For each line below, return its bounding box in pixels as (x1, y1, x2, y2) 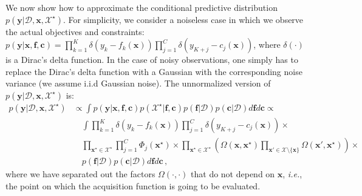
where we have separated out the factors (5, 168, 155, 180)
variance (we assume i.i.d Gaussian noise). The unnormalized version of (5, 77, 271, 90)
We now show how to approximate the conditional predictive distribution (5, 1, 278, 13)
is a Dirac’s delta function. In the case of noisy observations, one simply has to (5, 53, 298, 66)
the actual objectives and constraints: (5, 25, 145, 38)
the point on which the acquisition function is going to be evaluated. (5, 179, 261, 192)
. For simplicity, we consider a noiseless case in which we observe (63, 13, 304, 25)
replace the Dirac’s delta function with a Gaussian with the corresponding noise (5, 65, 302, 77)
